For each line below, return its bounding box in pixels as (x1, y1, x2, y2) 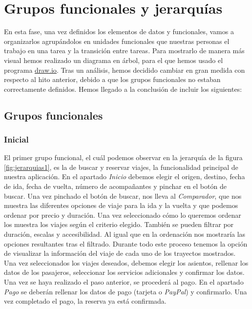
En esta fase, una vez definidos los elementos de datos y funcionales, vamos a (4, 26, 234, 37)
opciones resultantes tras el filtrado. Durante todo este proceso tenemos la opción (4, 238, 248, 248)
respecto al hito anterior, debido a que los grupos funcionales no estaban (4, 74, 221, 84)
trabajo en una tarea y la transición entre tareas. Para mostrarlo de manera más (4, 45, 245, 56)
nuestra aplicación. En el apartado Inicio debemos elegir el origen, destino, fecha (4, 171, 245, 182)
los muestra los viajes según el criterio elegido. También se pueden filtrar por (4, 219, 234, 229)
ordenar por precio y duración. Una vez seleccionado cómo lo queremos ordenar (4, 209, 241, 220)
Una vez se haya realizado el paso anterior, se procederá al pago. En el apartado (4, 277, 244, 287)
